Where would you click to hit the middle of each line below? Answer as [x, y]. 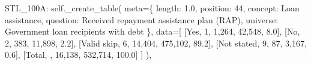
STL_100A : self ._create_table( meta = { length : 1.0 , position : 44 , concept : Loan [152, 8]
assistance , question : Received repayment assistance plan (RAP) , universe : [142, 19]
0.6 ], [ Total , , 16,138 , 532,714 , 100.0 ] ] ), [78, 55]
